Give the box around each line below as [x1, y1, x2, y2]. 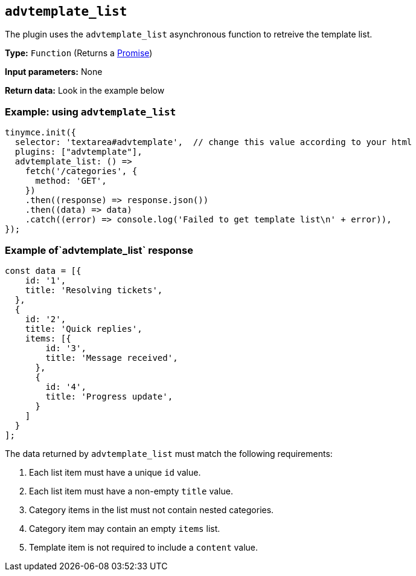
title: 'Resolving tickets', [25, 285, 163, 295]
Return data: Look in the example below [5, 85, 165, 96]
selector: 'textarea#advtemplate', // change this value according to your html [14, 137, 412, 147]
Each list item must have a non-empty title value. [29, 485, 233, 496]
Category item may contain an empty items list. [29, 523, 220, 534]
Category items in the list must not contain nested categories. [29, 504, 274, 515]
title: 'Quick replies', [25, 323, 142, 334]
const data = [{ [5, 265, 82, 276]
